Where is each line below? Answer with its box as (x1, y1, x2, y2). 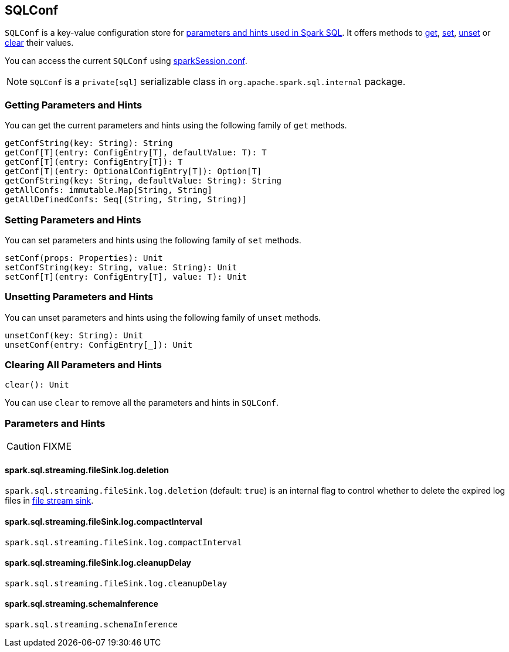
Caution (6, 440, 41, 453)
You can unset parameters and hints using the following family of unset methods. (5, 312, 321, 322)
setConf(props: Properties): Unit (5, 253, 163, 263)
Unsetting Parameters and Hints (5, 291, 154, 303)
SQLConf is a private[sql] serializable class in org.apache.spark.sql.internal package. (30, 76, 406, 88)
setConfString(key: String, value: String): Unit (5, 262, 237, 272)
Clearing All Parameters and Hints (5, 359, 162, 371)
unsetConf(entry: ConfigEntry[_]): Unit (5, 339, 193, 349)
